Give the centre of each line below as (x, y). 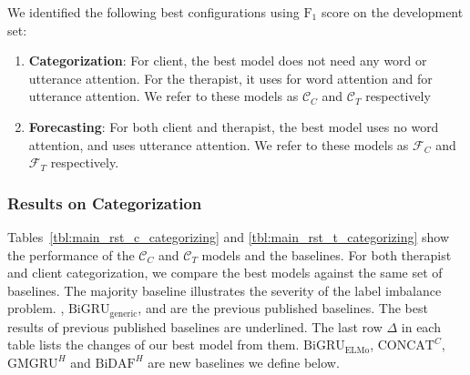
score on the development (392, 12)
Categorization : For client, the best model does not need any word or (228, 61)
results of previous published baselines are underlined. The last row (195, 326)
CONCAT (406, 346)
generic (123, 314)
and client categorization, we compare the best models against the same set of (225, 273)
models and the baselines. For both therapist (327, 254)
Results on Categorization (105, 203)
